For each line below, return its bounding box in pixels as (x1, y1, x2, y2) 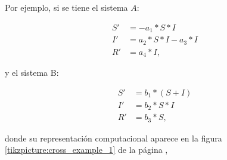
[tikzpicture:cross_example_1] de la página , (5, 143, 168, 156)
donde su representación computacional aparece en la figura (5, 131, 222, 144)
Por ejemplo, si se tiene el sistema (5, 1, 128, 13)
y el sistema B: (5, 66, 59, 79)
